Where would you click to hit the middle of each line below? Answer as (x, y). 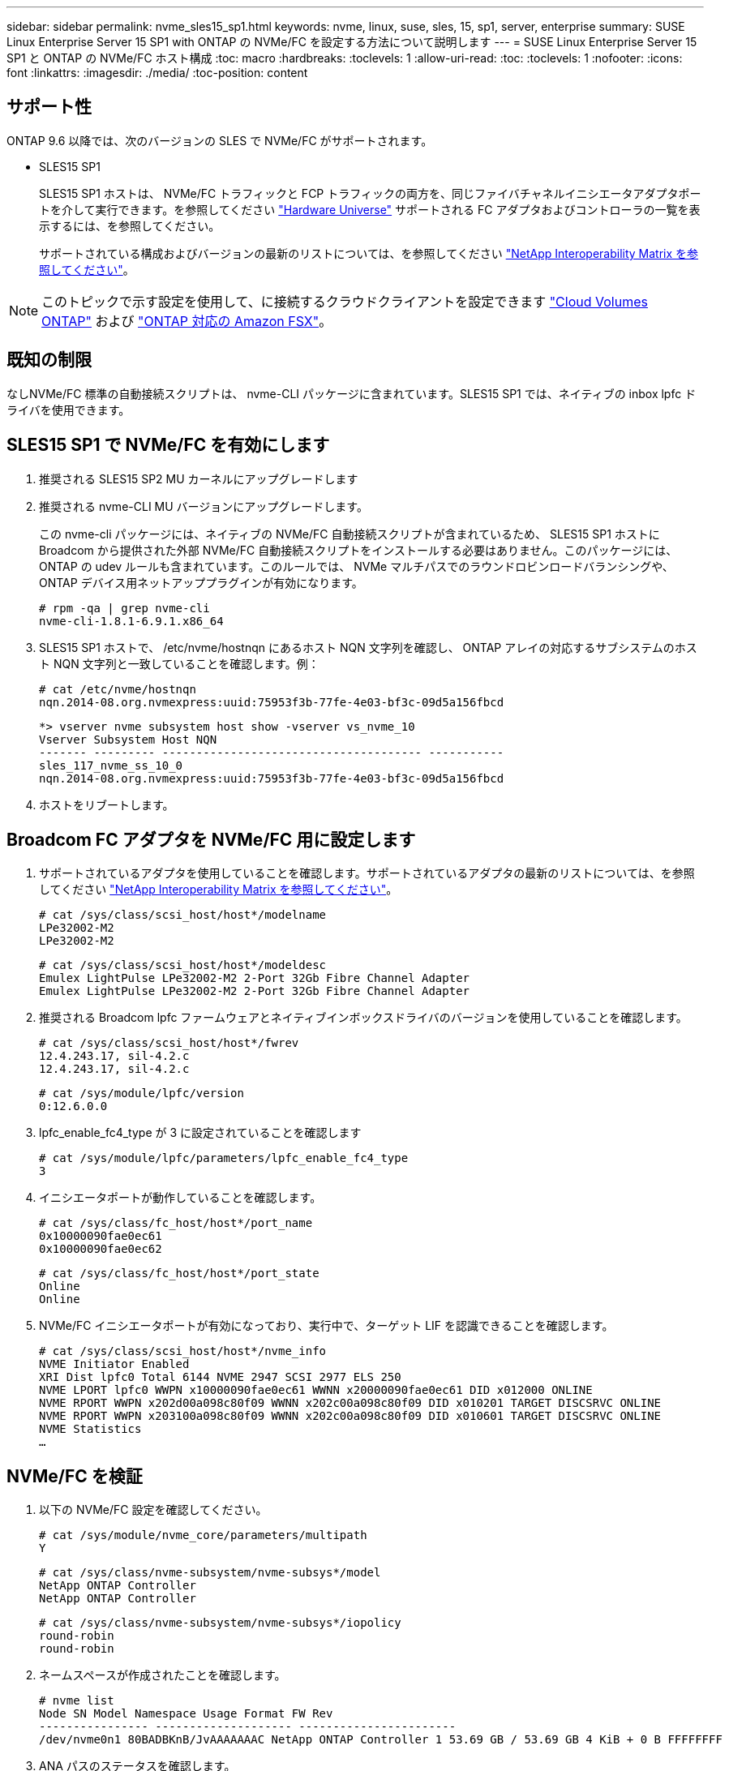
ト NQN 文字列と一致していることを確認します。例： (179, 663)
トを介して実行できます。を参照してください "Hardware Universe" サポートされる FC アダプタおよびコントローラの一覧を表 (370, 209)
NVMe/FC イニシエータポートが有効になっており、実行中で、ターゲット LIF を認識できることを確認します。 (326, 1326)
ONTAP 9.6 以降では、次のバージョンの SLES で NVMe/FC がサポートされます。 (220, 140)
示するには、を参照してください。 (130, 225)
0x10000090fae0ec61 (101, 1236)
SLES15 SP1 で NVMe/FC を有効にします (168, 445)
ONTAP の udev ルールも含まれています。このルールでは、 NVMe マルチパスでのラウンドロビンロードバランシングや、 (356, 566)
